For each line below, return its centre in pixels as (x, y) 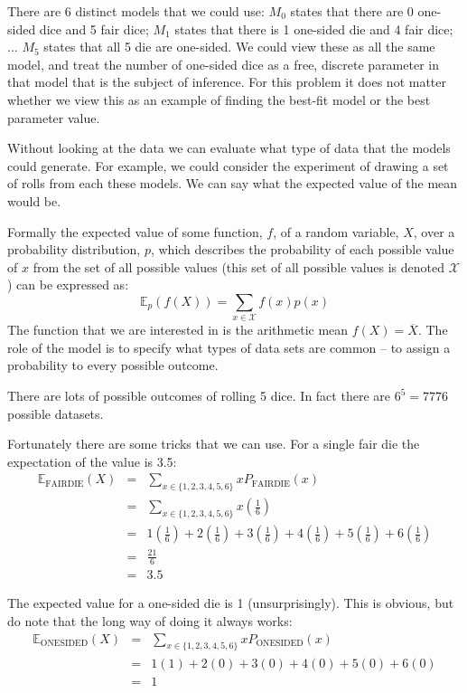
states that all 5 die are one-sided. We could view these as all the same (239, 47)
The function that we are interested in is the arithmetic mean (178, 330)
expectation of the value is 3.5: (92, 461)
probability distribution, (74, 249)
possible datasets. (56, 413)
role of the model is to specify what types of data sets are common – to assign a (229, 347)
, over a (434, 231)
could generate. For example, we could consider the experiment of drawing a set (228, 165)
